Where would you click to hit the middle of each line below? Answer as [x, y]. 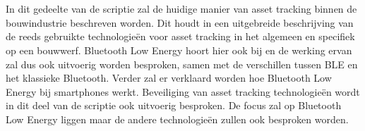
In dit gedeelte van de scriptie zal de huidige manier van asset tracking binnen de [181, 9]
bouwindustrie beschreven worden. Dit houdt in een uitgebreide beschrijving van [180, 22]
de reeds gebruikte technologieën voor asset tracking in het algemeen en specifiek [180, 36]
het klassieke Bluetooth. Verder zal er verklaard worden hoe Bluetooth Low [169, 78]
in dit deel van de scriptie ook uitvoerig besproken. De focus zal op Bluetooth [174, 105]
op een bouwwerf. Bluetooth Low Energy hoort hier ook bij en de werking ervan [179, 50]
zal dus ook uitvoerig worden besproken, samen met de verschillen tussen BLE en [182, 64]
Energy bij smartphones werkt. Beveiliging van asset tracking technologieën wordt [183, 91]
